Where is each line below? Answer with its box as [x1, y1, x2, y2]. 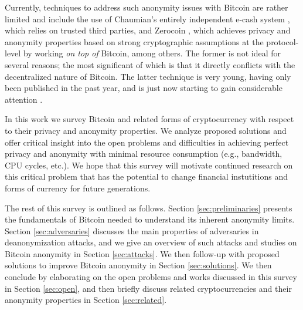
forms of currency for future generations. [5, 181, 151, 194]
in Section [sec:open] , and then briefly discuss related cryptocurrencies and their [5, 282, 292, 294]
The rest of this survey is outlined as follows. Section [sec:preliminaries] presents [5, 201, 292, 214]
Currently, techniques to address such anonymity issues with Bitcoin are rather [5, 1, 288, 13]
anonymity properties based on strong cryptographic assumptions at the [5, 35, 264, 48]
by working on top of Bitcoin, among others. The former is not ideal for [23, 47, 281, 59]
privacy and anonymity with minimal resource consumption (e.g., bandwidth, [5, 147, 282, 160]
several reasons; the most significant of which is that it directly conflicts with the [5, 58, 295, 70]
